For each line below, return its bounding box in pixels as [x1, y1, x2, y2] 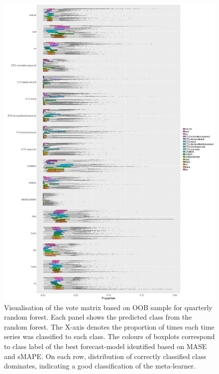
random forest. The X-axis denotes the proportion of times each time [4, 321, 215, 332]
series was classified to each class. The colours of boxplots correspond [4, 331, 215, 342]
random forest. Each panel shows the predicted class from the [4, 312, 192, 322]
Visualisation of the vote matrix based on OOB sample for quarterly [4, 302, 213, 312]
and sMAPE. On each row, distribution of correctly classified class [4, 351, 207, 361]
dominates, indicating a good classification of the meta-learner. [4, 361, 196, 371]
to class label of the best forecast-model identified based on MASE [4, 341, 207, 351]
